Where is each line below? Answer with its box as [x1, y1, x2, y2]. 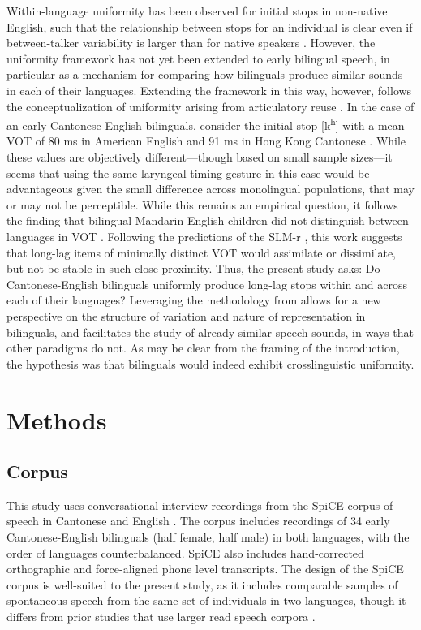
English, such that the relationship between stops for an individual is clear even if [6, 18, 413, 35]
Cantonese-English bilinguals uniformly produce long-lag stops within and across [6, 275, 408, 292]
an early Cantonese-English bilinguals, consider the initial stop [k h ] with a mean [6, 114, 405, 133]
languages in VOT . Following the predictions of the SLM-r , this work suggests [6, 227, 402, 244]
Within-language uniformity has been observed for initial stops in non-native [6, 2, 388, 19]
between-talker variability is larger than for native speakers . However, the [6, 34, 376, 51]
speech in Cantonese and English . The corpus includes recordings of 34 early [6, 512, 390, 529]
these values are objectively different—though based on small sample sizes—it [6, 149, 393, 165]
